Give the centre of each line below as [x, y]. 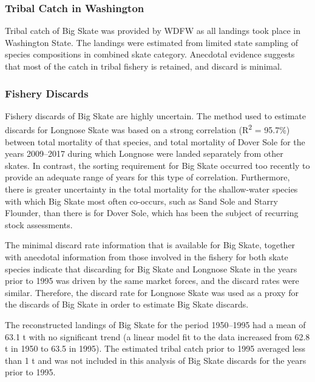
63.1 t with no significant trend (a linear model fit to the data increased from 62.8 [157, 336]
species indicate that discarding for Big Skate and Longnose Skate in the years [151, 268]
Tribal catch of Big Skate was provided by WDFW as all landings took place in [153, 31]
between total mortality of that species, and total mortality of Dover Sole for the [155, 141]
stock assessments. [39, 224]
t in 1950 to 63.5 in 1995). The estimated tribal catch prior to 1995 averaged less [155, 348]
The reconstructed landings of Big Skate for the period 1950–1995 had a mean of [155, 324]
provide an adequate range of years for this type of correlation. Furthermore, [147, 177]
